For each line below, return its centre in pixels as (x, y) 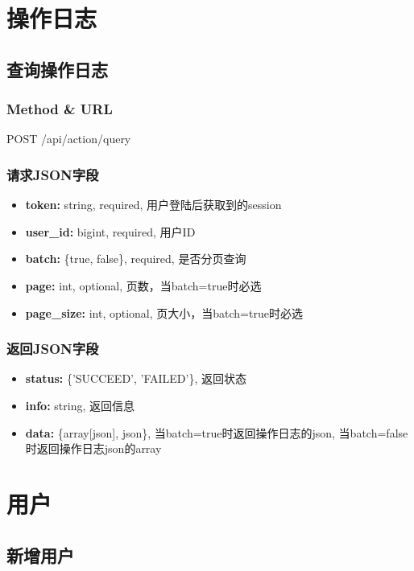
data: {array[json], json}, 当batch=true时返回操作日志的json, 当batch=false (217, 432)
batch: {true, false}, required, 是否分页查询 (136, 259)
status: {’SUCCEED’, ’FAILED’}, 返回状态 (136, 378)
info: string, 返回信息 (80, 405)
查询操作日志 (57, 69)
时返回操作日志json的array (93, 448)
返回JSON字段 (53, 349)
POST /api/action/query (69, 139)
